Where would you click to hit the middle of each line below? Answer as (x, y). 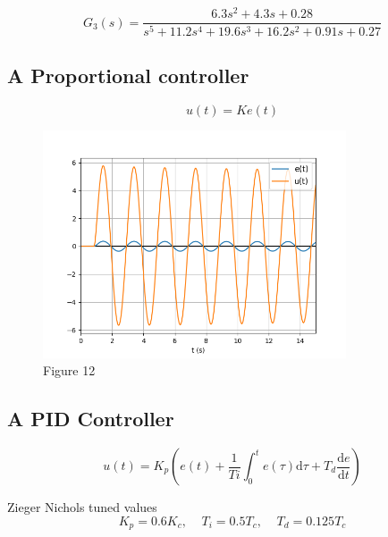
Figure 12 (69, 370)
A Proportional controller (128, 76)
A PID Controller (91, 419)
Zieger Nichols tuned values (82, 507)
